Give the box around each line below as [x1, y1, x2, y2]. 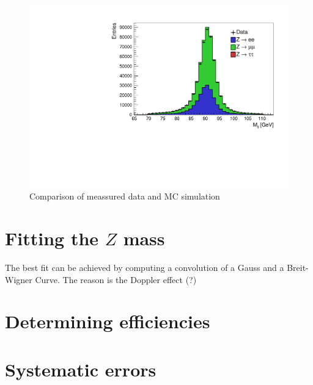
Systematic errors [5, 356, 156, 381]
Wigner [5, 273, 32, 286]
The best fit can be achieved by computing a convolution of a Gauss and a [5, 261, 284, 273]
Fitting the [5, 226, 99, 251]
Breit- [287, 261, 309, 273]
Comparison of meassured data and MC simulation [29, 190, 220, 203]
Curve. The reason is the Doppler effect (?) [35, 273, 197, 286]
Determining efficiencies [5, 309, 210, 334]
